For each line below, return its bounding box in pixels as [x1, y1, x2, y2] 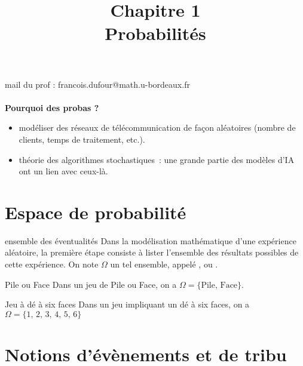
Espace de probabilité [5, 199, 186, 224]
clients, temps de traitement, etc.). [19, 133, 145, 145]
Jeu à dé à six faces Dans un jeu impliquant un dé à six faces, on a [5, 298, 250, 310]
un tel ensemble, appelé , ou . [110, 258, 218, 270]
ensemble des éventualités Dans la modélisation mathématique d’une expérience [5, 234, 296, 247]
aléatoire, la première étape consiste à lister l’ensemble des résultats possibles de [5, 246, 299, 259]
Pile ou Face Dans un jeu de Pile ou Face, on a [5, 278, 177, 290]
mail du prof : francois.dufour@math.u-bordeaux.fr [5, 78, 190, 90]
